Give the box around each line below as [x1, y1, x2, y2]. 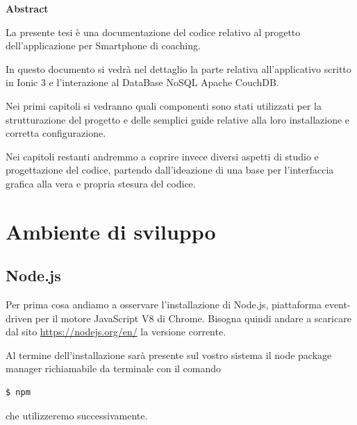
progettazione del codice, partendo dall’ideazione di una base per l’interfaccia [6, 162, 334, 177]
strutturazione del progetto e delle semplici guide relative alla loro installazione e [6, 112, 350, 126]
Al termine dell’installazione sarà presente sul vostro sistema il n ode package [6, 347, 332, 362]
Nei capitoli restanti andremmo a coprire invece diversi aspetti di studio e [6, 149, 319, 163]
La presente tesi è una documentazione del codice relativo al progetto [6, 24, 301, 39]
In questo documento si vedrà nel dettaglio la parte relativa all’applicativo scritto [6, 61, 351, 76]
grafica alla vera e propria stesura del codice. [6, 176, 196, 190]
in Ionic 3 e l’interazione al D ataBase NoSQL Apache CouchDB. [6, 75, 279, 90]
